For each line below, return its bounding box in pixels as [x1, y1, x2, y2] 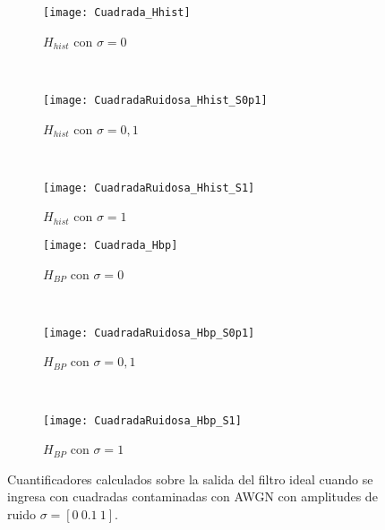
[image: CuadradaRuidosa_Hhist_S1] [43, 181, 255, 194]
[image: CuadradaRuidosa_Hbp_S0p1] [43, 326, 255, 339]
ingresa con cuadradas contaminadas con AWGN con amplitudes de [7, 487, 378, 506]
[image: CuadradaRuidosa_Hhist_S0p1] [43, 93, 268, 107]
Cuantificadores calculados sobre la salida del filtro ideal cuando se [7, 469, 373, 488]
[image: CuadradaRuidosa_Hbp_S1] [43, 414, 242, 427]
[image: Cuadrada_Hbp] [43, 238, 178, 252]
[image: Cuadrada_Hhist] [43, 6, 191, 19]
